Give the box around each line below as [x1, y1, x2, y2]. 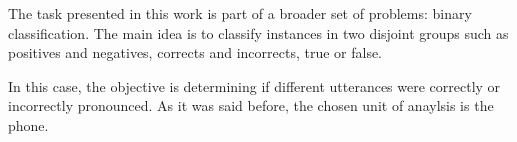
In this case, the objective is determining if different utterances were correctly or [8, 75, 501, 96]
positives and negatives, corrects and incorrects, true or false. [8, 42, 383, 63]
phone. [8, 114, 49, 135]
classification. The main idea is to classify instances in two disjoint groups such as [8, 22, 509, 43]
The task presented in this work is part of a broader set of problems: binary [8, 3, 472, 23]
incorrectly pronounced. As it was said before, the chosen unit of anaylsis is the [8, 95, 494, 116]
